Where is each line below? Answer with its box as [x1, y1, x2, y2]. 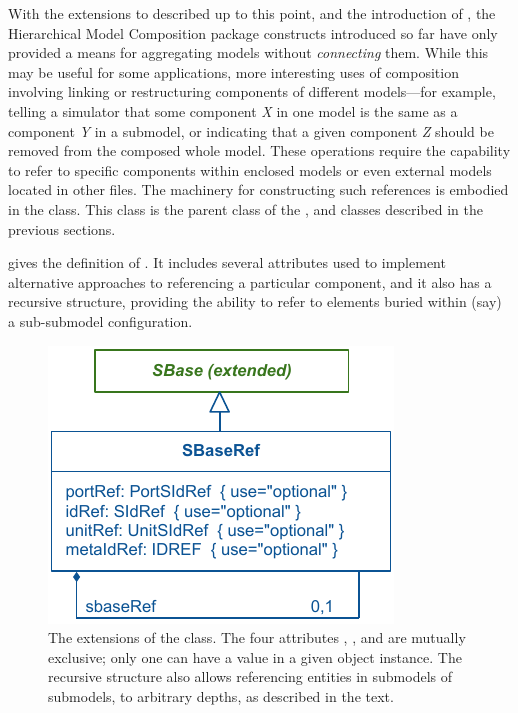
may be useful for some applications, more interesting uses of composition [8, 61, 459, 82]
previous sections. [8, 218, 116, 239]
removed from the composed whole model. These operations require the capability [8, 140, 511, 161]
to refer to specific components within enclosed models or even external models [8, 159, 492, 180]
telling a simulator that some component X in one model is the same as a [8, 100, 458, 121]
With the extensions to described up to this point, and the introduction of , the [8, 3, 496, 23]
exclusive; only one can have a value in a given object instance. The [48, 646, 462, 667]
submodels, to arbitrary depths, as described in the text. [48, 685, 394, 706]
